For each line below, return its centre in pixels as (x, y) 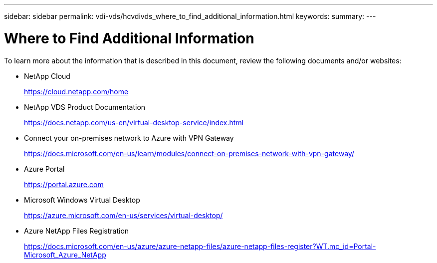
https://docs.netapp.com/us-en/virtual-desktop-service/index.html (134, 122)
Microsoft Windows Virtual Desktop (82, 200)
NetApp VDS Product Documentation (85, 107)
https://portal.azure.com (64, 184)
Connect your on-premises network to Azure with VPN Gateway (129, 138)
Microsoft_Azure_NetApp (65, 255)
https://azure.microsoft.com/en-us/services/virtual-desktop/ (123, 215)
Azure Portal (44, 169)
